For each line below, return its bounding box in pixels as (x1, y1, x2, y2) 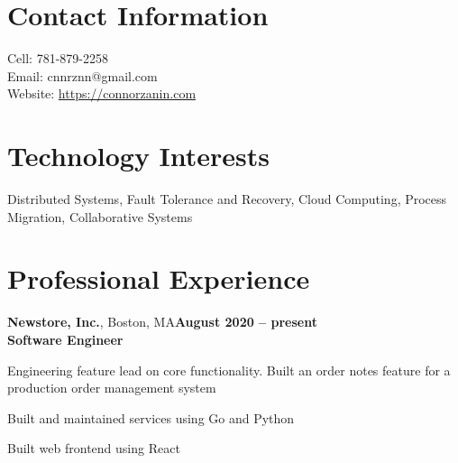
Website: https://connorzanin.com (7, 84, 197, 103)
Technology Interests (7, 137, 270, 174)
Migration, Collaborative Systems (7, 207, 193, 226)
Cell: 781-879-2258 (7, 49, 108, 68)
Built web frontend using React (7, 439, 180, 458)
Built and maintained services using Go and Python (7, 408, 295, 427)
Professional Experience (7, 260, 310, 297)
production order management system (7, 378, 216, 397)
